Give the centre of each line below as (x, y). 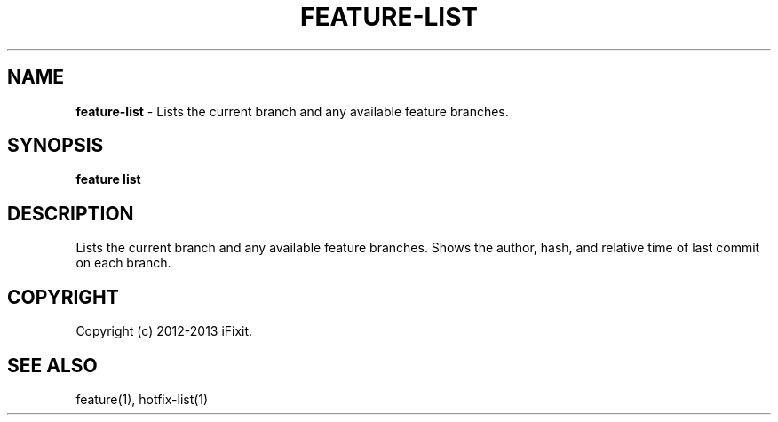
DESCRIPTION (71, 213)
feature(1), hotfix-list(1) (142, 399)
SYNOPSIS (56, 146)
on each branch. (123, 263)
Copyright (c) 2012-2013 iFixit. (164, 331)
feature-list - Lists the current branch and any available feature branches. (292, 111)
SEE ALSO (52, 365)
